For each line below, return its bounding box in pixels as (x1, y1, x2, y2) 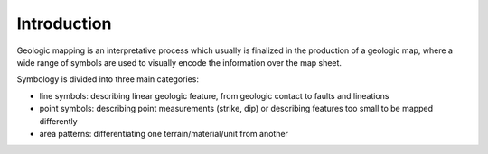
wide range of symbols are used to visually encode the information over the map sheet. (16, 57, 343, 68)
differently (39, 115, 78, 126)
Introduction (16, 14, 112, 33)
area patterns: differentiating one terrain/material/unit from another (39, 128, 289, 139)
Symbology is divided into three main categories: (16, 74, 199, 85)
